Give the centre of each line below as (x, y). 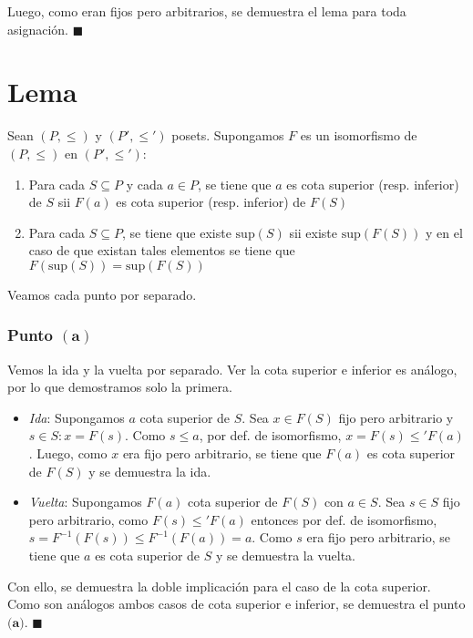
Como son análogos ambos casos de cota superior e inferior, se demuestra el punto (236, 604)
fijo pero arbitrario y (396, 417)
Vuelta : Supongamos (85, 502)
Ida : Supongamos (77, 417)
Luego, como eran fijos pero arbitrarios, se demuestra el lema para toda (207, 11)
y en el (444, 232)
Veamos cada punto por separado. (102, 294)
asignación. (38, 29)
